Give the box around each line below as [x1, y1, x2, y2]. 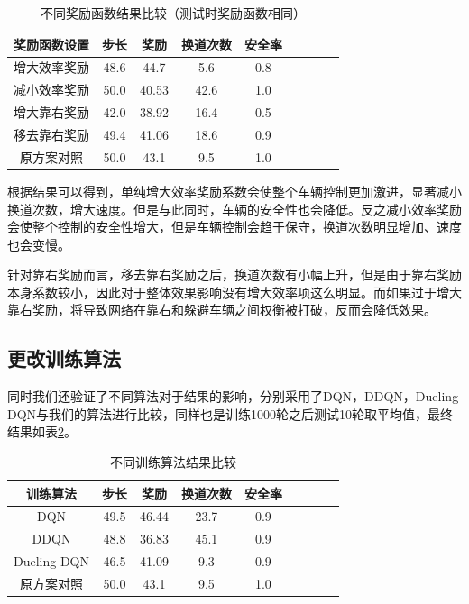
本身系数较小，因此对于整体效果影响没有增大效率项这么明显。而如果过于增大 [7, 282, 462, 301]
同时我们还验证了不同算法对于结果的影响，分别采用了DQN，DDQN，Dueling [7, 387, 459, 406]
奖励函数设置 [14, 34, 89, 53]
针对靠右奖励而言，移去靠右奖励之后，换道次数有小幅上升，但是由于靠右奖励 [7, 265, 462, 284]
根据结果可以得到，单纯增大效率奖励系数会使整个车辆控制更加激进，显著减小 [7, 181, 462, 200]
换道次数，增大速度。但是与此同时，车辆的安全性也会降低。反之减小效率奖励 [7, 199, 462, 218]
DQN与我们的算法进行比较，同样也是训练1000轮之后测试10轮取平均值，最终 [7, 404, 454, 423]
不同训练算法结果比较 [109, 453, 236, 471]
